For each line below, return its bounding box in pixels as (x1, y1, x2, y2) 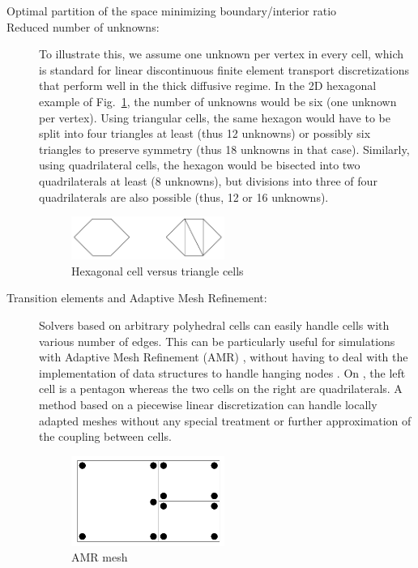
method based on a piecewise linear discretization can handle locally (39, 395, 377, 412)
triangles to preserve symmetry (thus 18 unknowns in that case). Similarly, (39, 140, 410, 157)
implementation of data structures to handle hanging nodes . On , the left (39, 364, 406, 381)
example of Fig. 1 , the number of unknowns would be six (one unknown (39, 92, 397, 109)
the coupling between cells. (39, 428, 172, 445)
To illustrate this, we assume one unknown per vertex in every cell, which (39, 45, 403, 62)
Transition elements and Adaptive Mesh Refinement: (6, 289, 267, 306)
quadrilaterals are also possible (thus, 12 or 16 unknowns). (39, 188, 329, 205)
